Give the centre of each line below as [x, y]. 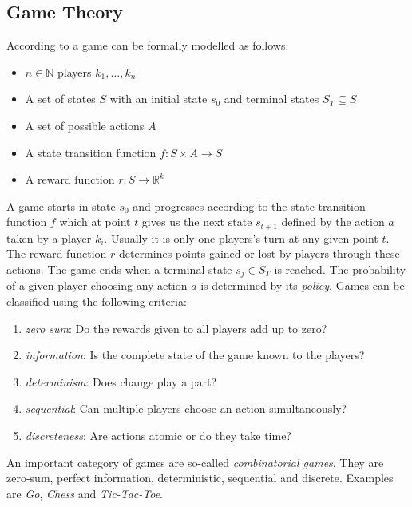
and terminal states [271, 99]
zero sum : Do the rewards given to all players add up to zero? [176, 328]
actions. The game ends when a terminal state [119, 269]
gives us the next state [197, 222]
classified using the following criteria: [97, 301]
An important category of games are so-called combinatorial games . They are [195, 462]
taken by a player [49, 238]
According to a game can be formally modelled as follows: [148, 45]
